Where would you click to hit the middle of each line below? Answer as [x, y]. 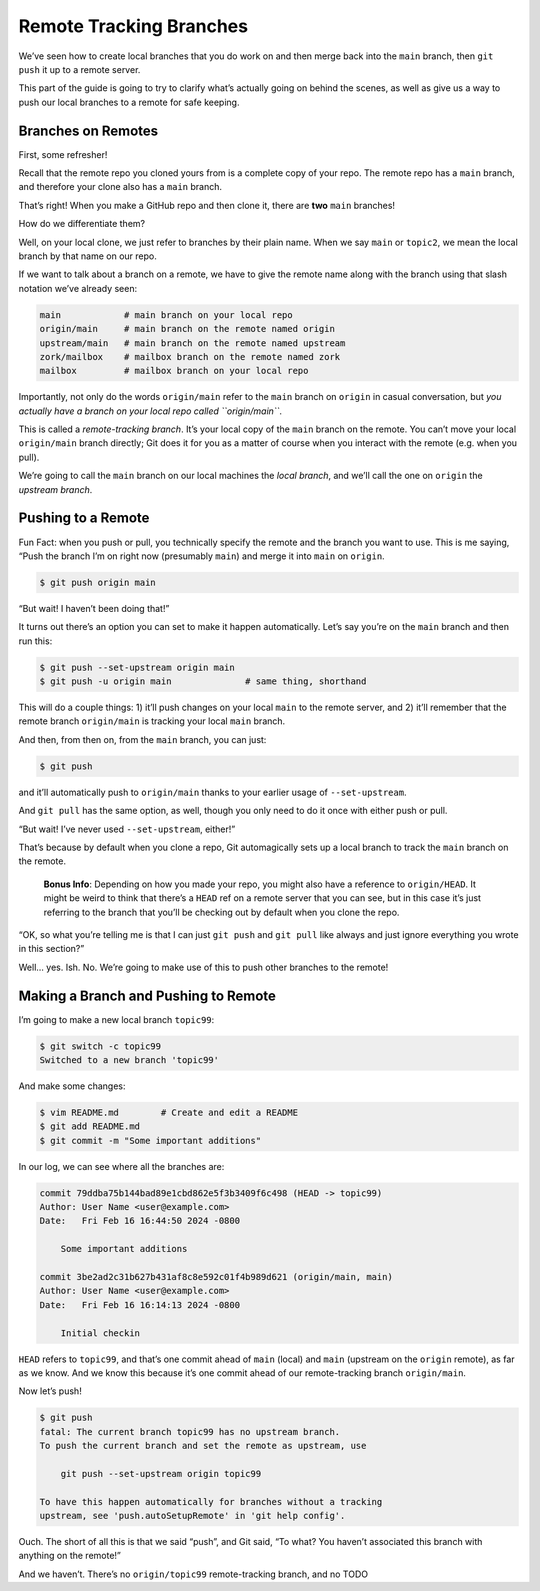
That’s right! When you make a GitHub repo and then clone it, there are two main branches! [206, 205]
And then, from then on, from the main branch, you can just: [142, 739]
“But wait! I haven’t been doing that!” [94, 608]
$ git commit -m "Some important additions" [150, 1140]
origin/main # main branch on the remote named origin [187, 329]
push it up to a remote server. [79, 69]
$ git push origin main [98, 582]
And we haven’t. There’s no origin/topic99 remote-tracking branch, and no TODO [193, 1574]
